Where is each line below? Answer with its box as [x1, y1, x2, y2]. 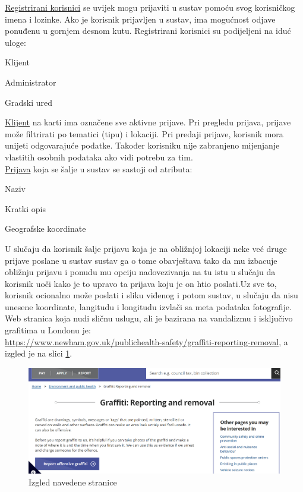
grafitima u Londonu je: [5, 324, 91, 336]
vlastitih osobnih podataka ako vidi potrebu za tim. [5, 150, 193, 163]
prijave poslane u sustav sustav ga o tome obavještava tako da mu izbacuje [5, 254, 277, 266]
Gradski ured [5, 96, 52, 108]
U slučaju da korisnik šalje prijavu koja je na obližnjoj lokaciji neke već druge [5, 242, 287, 254]
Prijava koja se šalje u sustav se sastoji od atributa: [5, 162, 192, 175]
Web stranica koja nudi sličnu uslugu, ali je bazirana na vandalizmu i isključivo [5, 312, 293, 324]
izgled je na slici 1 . [5, 347, 72, 359]
